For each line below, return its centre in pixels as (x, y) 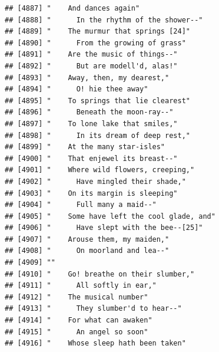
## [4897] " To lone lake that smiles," (91, 124)
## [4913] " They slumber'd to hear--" (93, 309)
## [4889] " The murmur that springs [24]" (97, 32)
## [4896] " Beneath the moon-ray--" (89, 112)
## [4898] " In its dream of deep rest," (97, 135)
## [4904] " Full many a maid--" (81, 205)
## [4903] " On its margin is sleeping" (91, 193)
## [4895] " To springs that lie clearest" (97, 101)
